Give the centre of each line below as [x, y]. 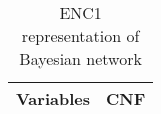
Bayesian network [80, 58]
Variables [53, 98]
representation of [80, 35]
